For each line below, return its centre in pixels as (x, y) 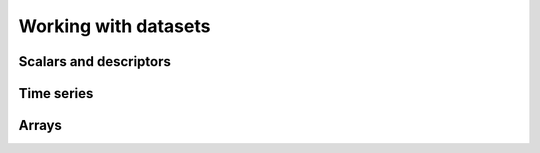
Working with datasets (114, 26)
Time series (56, 93)
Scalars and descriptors (95, 61)
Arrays (40, 125)
